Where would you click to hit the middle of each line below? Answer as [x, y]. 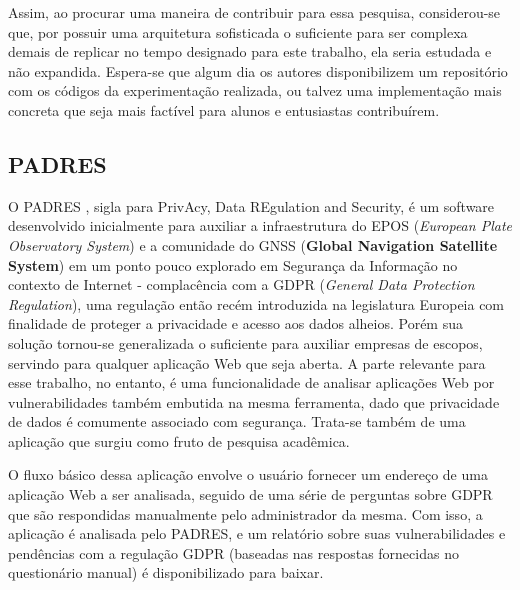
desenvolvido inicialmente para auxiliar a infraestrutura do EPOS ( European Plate [260, 225]
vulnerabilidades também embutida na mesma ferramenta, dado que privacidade [254, 401]
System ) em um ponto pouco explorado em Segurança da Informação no [233, 264]
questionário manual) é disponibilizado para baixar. [166, 572]
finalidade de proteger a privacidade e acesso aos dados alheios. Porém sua [235, 323]
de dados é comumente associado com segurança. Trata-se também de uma [237, 421]
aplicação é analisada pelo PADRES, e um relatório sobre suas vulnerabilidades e [257, 533]
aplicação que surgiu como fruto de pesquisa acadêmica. [179, 440]
